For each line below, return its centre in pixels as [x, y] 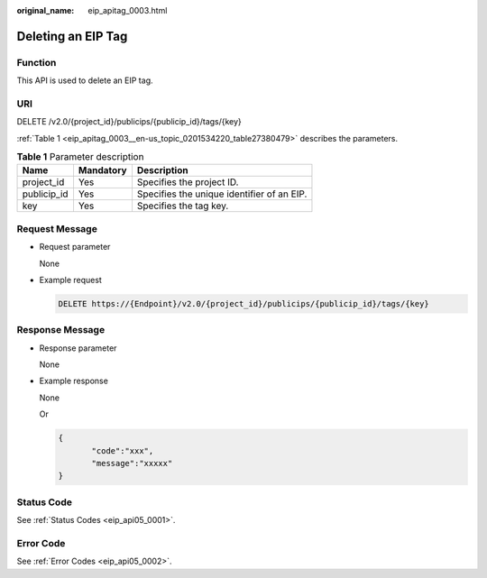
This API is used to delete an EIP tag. [85, 80]
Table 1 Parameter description [80, 157]
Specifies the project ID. [188, 182]
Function [37, 62]
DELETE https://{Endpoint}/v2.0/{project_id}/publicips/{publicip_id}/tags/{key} [244, 303]
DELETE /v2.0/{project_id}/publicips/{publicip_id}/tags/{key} [129, 122]
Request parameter [75, 247]
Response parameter [78, 348]
